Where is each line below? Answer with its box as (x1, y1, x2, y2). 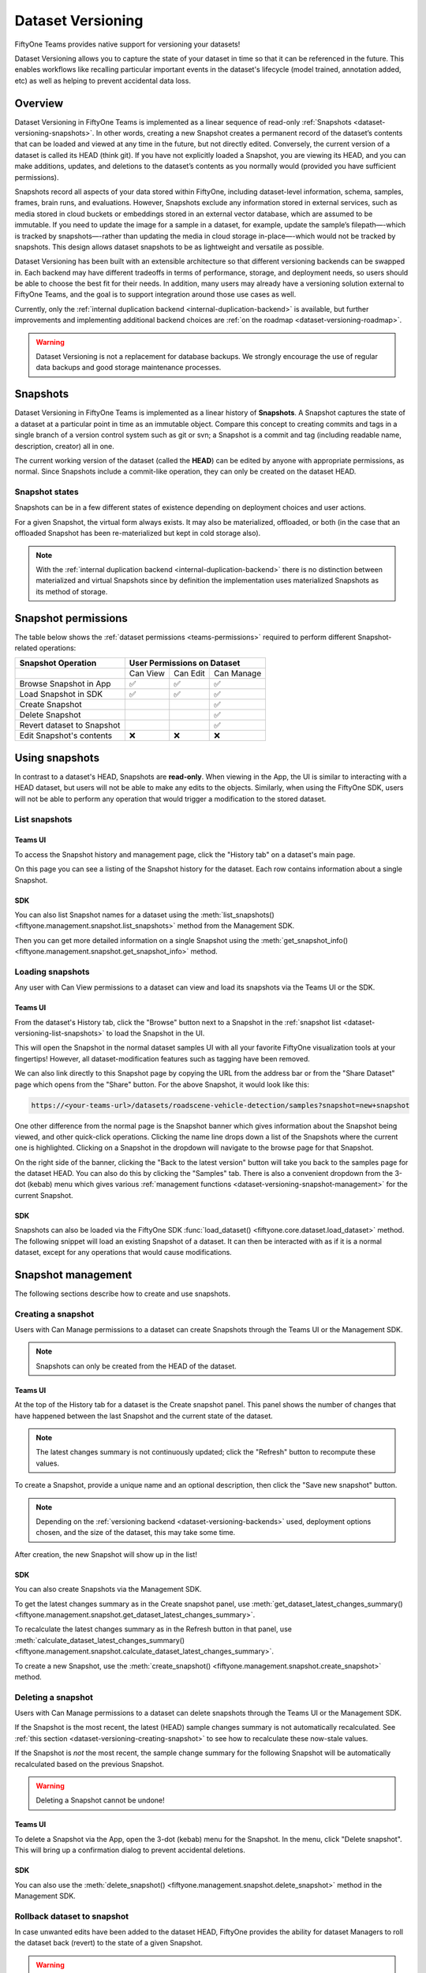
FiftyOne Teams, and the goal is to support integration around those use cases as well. (14, 290, 297, 299)
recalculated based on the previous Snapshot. (14, 1759, 165, 1769)
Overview (14, 96, 64, 110)
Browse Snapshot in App (19, 679, 111, 690)
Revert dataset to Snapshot (19, 720, 121, 731)
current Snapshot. (14, 1190, 74, 1200)
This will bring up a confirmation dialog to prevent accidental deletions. (14, 1845, 246, 1855)
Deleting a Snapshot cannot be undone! (35, 1795, 165, 1805)
